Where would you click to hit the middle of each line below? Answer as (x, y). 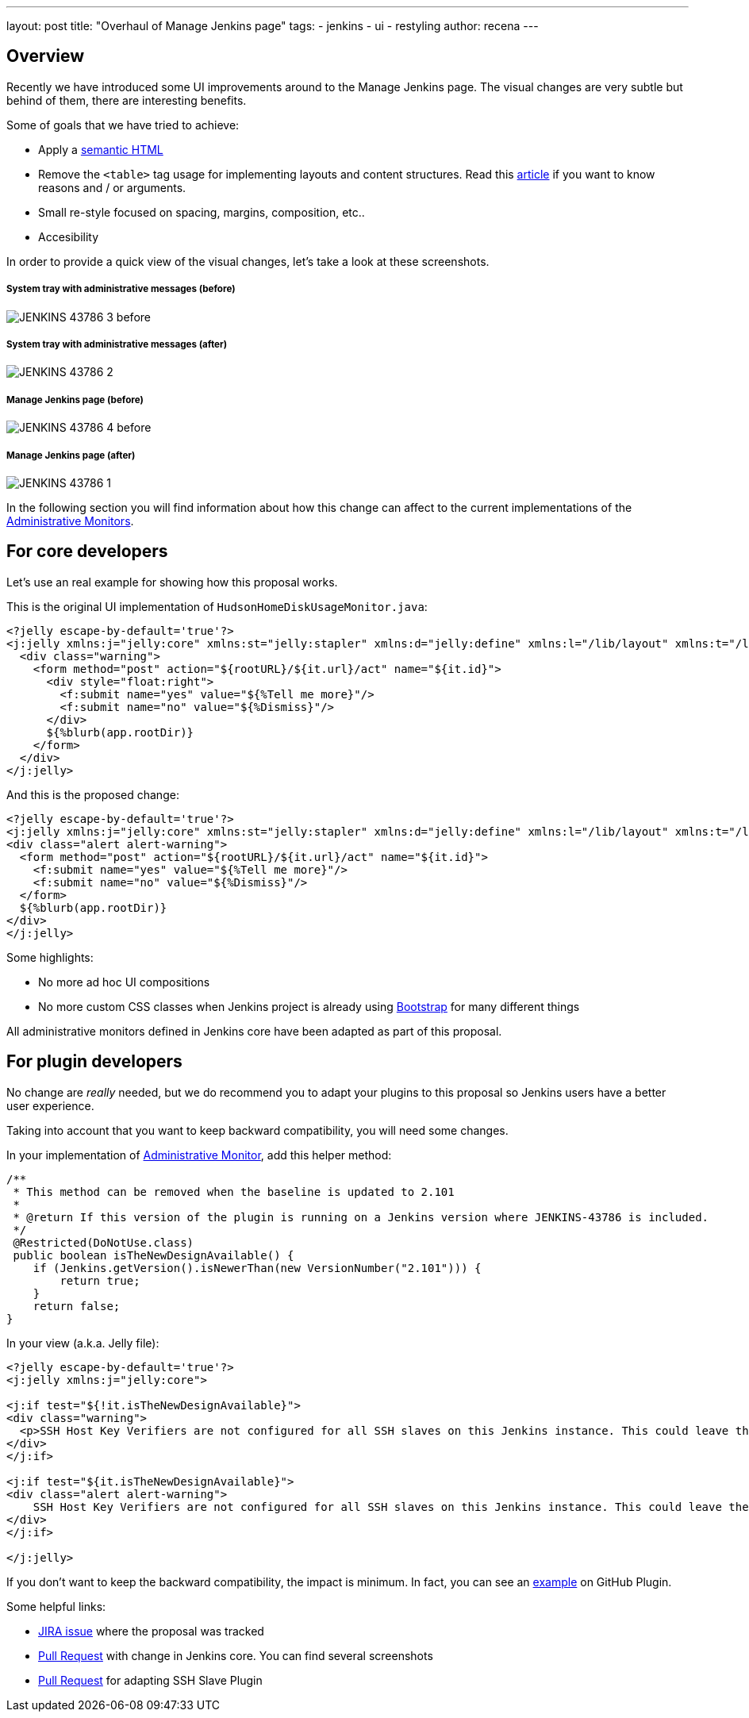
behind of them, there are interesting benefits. (127, 100)
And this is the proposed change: (93, 794)
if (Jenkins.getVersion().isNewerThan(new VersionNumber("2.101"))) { (257, 1268)
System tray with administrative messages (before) (121, 289)
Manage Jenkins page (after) (71, 455)
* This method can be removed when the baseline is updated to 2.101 (234, 1191)
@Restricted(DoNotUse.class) (104, 1242)
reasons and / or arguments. (112, 187)
